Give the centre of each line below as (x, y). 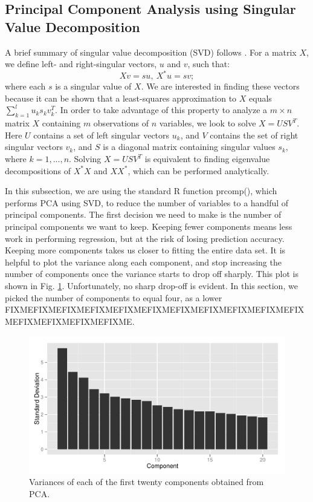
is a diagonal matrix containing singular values (189, 147)
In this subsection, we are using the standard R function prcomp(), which (141, 191)
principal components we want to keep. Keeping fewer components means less (149, 227)
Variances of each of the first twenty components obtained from (147, 482)
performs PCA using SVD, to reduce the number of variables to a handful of (147, 202)
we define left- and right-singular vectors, (81, 64)
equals (260, 98)
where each (25, 86)
